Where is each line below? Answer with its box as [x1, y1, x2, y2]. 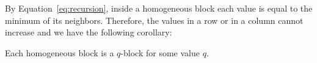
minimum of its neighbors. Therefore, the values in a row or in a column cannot [5, 13, 304, 26]
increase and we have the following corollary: [5, 26, 172, 39]
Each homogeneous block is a [5, 46, 114, 59]
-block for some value [120, 46, 200, 59]
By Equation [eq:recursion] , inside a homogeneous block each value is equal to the [5, 2, 313, 14]
